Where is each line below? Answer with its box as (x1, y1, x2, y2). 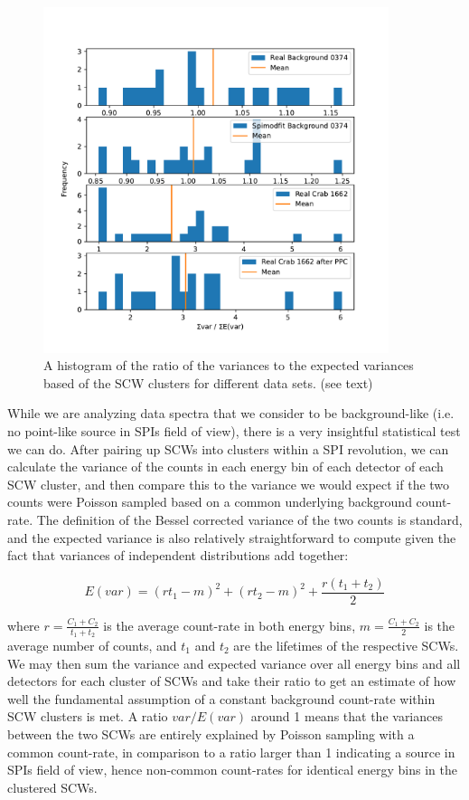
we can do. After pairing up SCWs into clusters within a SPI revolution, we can (7, 439, 449, 458)
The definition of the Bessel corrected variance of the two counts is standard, (36, 510, 463, 529)
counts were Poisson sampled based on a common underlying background (7, 492, 412, 511)
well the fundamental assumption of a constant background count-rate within (7, 689, 436, 708)
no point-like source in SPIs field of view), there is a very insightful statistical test (7, 421, 461, 440)
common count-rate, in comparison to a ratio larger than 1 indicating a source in (7, 742, 455, 761)
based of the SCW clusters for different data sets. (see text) (43, 373, 373, 392)
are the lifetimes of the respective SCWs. (233, 636, 459, 655)
